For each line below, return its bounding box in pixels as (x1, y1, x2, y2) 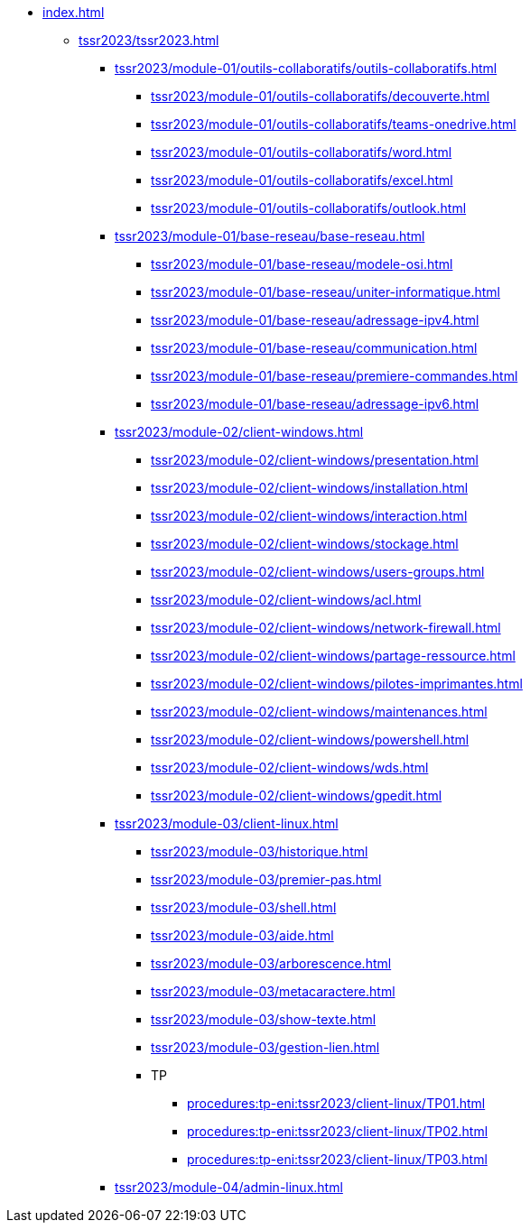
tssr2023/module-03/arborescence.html (151, 956, 392, 971)
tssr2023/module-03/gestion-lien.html (151, 1040, 380, 1055)
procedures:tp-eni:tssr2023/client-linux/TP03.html (187, 1151, 488, 1167)
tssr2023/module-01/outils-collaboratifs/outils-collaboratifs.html (115, 60, 497, 76)
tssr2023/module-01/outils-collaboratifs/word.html (151, 144, 452, 160)
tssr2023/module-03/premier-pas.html (151, 872, 382, 887)
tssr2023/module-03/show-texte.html (151, 1012, 377, 1027)
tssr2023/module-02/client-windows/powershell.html (151, 732, 470, 747)
